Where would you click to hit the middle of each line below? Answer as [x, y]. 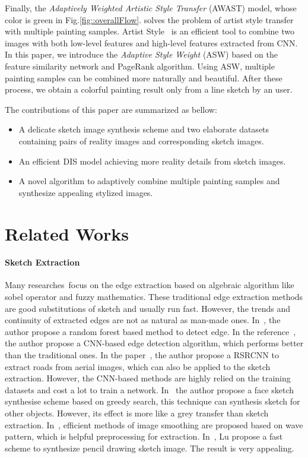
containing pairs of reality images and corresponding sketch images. [141, 140]
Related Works [67, 233]
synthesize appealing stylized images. [86, 192]
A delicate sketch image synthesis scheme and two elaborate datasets [144, 129]
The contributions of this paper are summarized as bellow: [111, 109]
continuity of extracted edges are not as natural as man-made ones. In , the [143, 320]
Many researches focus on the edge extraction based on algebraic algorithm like [150, 285]
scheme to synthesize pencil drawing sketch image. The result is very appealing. [150, 448]
